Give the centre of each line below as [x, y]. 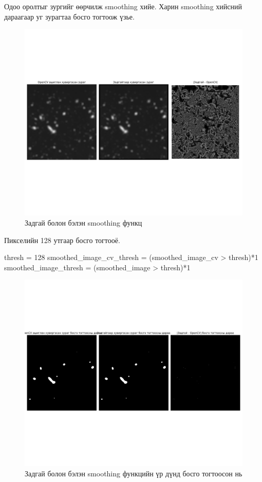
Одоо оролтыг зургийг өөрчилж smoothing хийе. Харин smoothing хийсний [123, 6]
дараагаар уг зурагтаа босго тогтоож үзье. [69, 16]
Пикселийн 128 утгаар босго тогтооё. [62, 240]
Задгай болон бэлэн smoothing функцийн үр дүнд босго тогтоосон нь [134, 473]
